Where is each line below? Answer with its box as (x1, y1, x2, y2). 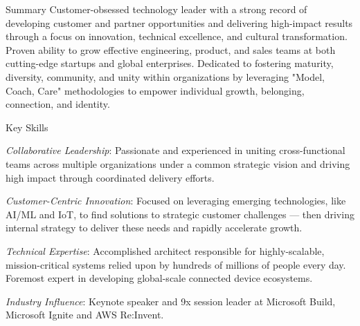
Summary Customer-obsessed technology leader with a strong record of (6, 2, 307, 16)
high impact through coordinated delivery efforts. (6, 170, 215, 184)
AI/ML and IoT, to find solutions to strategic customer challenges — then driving (6, 207, 354, 221)
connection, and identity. (6, 97, 110, 111)
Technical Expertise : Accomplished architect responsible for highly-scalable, (6, 243, 325, 258)
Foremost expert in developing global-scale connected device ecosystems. (6, 271, 313, 285)
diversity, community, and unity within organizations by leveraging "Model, (6, 69, 325, 84)
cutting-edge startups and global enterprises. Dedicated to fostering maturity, (6, 56, 334, 70)
